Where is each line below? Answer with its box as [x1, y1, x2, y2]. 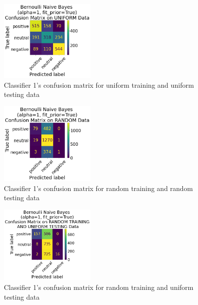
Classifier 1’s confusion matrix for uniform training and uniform [4, 79, 194, 90]
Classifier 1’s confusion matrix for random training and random [4, 183, 193, 193]
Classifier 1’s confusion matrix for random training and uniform [4, 282, 194, 292]
